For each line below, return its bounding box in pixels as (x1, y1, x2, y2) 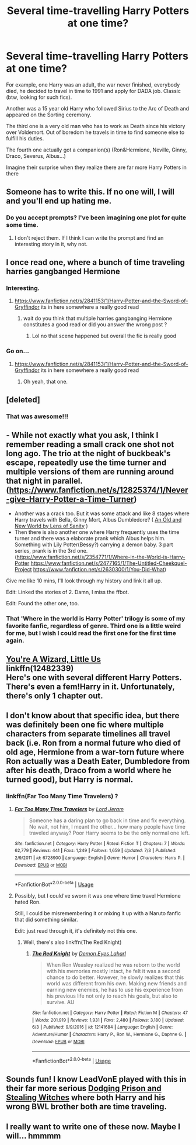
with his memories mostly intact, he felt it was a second (46, 968, 180, 975)
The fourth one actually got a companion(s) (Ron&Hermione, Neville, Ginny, (6, 146, 187, 153)
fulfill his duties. (6, 134, 44, 142)
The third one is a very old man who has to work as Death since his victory (6, 122, 185, 129)
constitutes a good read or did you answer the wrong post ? (23, 321, 167, 328)
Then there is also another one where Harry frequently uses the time (14, 528, 180, 536)
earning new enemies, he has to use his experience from (46, 987, 183, 994)
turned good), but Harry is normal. (6, 775, 134, 785)
